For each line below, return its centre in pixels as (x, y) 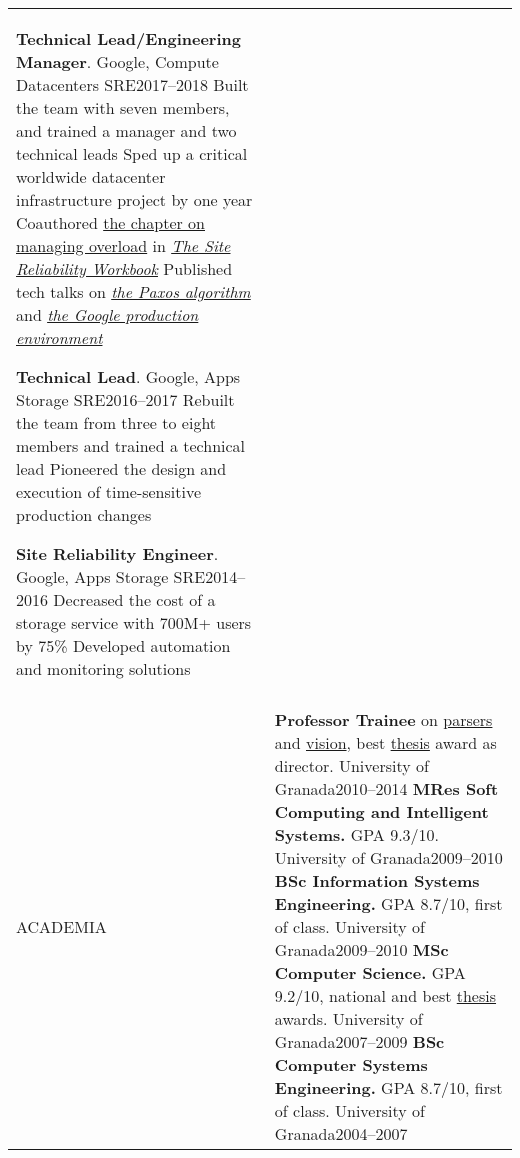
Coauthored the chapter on (110, 222)
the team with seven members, (123, 107)
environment (59, 337)
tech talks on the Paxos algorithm (133, 291)
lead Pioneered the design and (121, 468)
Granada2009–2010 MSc (361, 949)
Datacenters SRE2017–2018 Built (132, 84)
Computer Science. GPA (370, 972)
